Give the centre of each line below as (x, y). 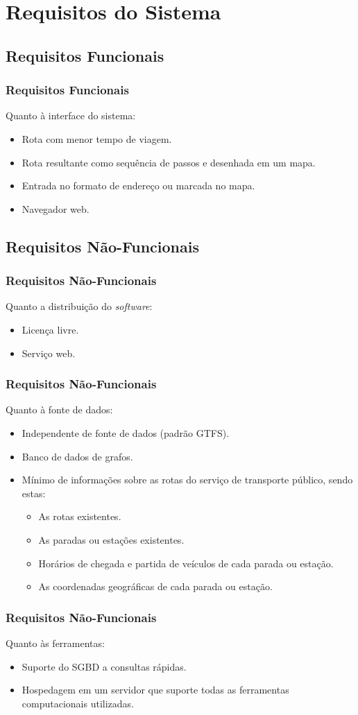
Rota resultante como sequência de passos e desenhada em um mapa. (169, 162)
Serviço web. (49, 353)
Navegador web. (56, 208)
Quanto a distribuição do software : (79, 306)
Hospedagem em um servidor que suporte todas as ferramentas (155, 690)
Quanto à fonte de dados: (59, 410)
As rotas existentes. (80, 516)
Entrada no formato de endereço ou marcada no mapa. (138, 186)
